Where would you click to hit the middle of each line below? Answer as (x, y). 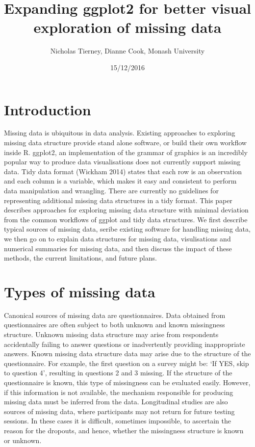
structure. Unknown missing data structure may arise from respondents (111, 334)
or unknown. (23, 440)
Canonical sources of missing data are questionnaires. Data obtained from (115, 315)
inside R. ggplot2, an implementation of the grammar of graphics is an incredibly (126, 152)
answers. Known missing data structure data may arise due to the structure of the (127, 354)
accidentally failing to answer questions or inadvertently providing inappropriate (125, 344)
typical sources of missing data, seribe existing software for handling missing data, (127, 229)
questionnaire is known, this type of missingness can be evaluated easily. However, (127, 382)
